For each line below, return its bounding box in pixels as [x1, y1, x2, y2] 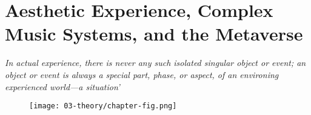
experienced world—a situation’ [5, 80, 120, 93]
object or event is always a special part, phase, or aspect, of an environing [5, 68, 279, 80]
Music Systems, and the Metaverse [5, 21, 303, 46]
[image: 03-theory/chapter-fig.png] [29, 102, 177, 111]
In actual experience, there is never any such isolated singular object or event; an [5, 56, 306, 69]
